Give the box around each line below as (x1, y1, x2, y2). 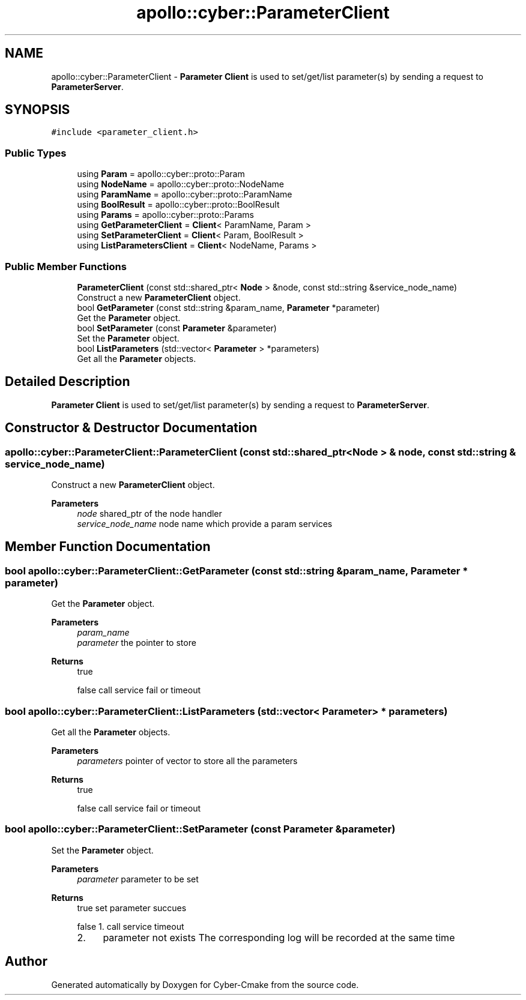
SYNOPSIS (5, 102, 70, 118)
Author (5, 954, 47, 969)
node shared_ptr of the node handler (77, 508, 222, 519)
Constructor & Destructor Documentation (5, 420, 258, 436)
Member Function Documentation (5, 539, 211, 555)
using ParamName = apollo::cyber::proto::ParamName (77, 189, 292, 200)
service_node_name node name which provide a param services (77, 519, 333, 529)
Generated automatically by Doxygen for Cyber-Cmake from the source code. (51, 979, 359, 990)
